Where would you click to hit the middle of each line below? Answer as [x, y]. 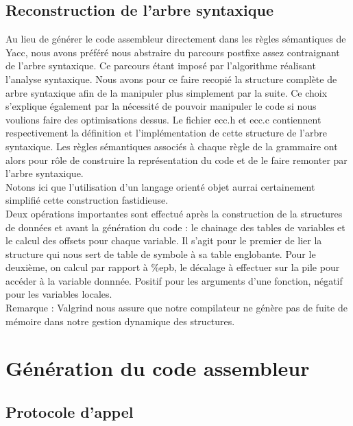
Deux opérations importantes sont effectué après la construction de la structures [174, 213]
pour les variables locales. [59, 294]
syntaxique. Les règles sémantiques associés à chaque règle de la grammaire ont [172, 146]
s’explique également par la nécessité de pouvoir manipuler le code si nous [161, 106]
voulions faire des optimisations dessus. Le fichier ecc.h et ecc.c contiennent [163, 119]
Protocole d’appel [70, 412]
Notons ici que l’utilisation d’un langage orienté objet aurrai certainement [160, 186]
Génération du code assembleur [158, 368]
